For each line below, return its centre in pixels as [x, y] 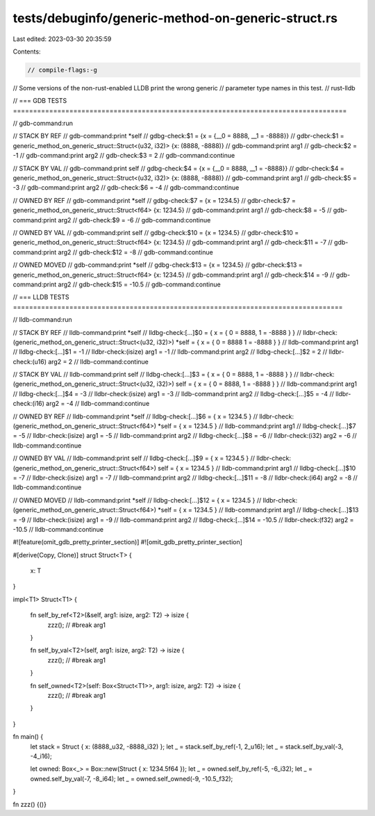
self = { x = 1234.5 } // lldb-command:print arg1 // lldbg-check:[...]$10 [257, 468]
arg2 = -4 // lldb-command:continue [98, 404]
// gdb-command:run [43, 123]
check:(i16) [29, 404]
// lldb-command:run [42, 320]
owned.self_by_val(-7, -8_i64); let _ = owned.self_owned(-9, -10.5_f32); [132, 778]
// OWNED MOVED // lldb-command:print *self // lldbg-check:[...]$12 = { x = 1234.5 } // [137, 500]
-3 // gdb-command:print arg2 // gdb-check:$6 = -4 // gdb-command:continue [126, 188]
